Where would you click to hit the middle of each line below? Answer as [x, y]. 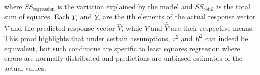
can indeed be [227, 38]
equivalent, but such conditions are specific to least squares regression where [122, 48]
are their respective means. [213, 28]
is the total [233, 6]
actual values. [25, 68]
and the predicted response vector [63, 28]
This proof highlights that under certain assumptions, [87, 38]
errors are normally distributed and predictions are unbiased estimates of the [123, 58]
